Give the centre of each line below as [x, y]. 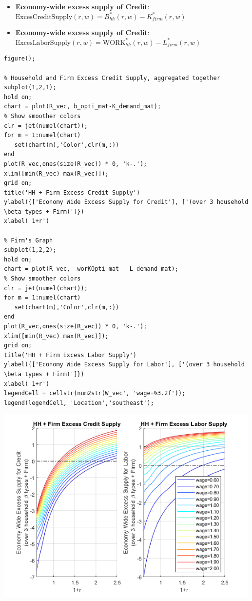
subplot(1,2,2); [30, 250]
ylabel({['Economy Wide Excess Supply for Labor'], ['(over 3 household [124, 365]
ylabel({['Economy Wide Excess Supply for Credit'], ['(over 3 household [126, 202]
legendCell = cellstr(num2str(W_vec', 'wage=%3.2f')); [95, 393]
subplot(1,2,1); [30, 88]
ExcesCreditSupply [44, 17]
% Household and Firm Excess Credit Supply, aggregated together [112, 78]
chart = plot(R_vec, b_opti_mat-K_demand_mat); [83, 107]
